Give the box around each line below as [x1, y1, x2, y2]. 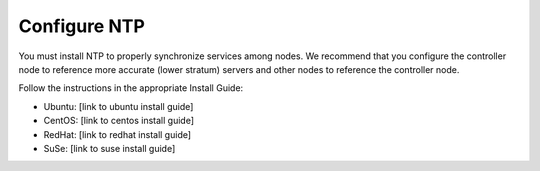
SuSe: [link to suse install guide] [43, 142, 176, 154]
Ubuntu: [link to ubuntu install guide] [43, 100, 194, 112]
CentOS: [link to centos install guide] [43, 115, 195, 127]
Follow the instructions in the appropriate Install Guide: [18, 82, 244, 94]
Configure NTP [18, 15, 145, 37]
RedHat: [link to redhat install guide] [43, 128, 192, 140]
